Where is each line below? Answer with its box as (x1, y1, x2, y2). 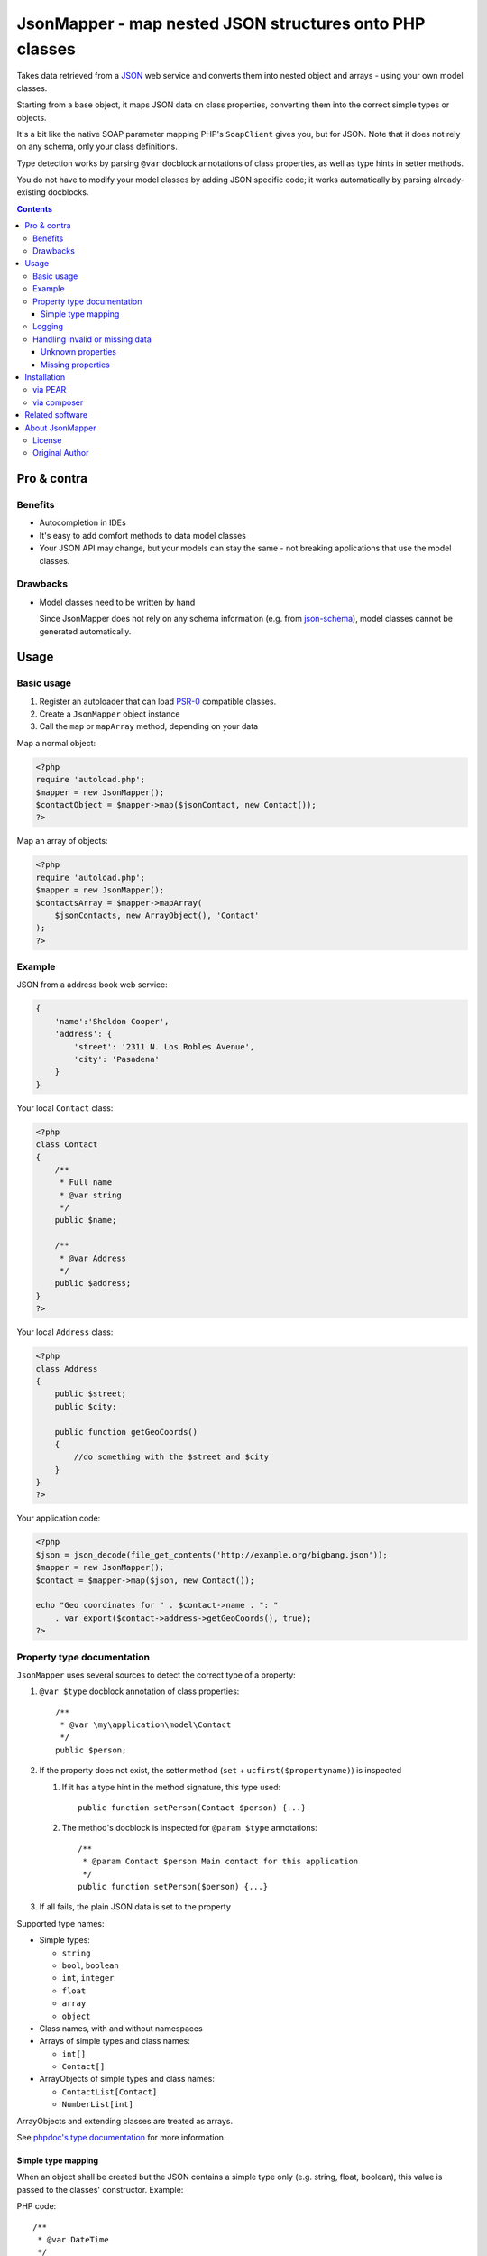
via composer (32, 397, 84, 408)
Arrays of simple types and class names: (39, 2036, 191, 2047)
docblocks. (48, 187, 89, 198)
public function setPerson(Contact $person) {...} (78, 1803, 307, 1813)
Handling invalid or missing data (32, 334, 152, 345)
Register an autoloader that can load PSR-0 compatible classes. (39, 696, 277, 707)
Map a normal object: (16, 737, 96, 748)
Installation (24, 371, 66, 383)
